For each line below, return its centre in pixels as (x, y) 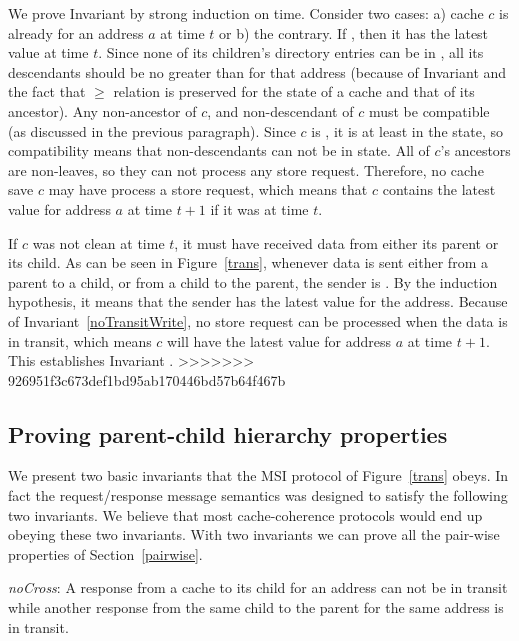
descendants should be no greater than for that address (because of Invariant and (257, 71)
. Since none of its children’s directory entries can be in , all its (291, 52)
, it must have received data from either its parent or (336, 242)
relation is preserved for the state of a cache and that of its (294, 91)
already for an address (76, 32)
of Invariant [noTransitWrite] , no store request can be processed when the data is (258, 320)
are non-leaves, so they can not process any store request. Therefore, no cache (246, 169)
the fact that (47, 91)
